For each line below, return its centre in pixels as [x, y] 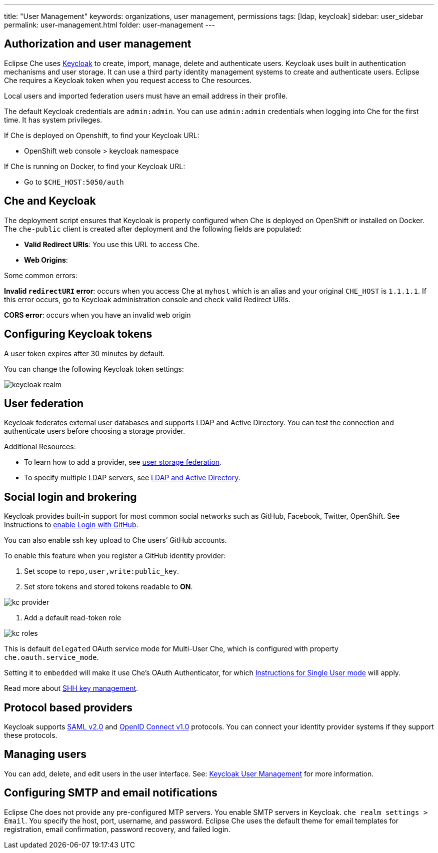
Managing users [45, 754]
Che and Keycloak [50, 201]
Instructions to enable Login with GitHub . [71, 525]
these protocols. [31, 735]
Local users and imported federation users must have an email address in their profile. [146, 96]
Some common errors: [41, 275]
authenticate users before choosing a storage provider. [95, 431]
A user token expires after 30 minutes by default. [84, 353]
